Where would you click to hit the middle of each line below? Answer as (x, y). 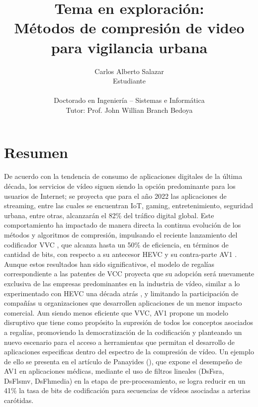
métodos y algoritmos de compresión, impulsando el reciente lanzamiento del (121, 234)
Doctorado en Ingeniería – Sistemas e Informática (129, 100)
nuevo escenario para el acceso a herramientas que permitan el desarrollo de (120, 342)
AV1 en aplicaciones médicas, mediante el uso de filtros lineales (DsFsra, (114, 371)
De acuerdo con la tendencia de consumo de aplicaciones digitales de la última (123, 176)
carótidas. (19, 400)
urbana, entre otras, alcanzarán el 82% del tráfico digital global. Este (109, 215)
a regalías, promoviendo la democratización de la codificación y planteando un (123, 332)
